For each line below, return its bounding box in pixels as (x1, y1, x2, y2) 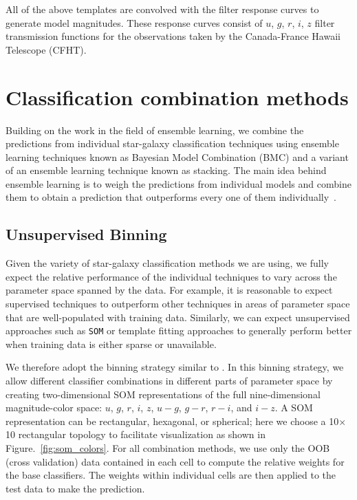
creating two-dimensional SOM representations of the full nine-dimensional (6, 387, 321, 401)
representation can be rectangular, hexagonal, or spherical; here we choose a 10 (6, 413, 339, 428)
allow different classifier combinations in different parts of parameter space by (6, 373, 333, 388)
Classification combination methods (6, 83, 349, 111)
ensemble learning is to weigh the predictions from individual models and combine (6, 176, 351, 191)
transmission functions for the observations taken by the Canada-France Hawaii (6, 29, 340, 43)
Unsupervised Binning (6, 224, 167, 245)
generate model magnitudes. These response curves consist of (6, 15, 263, 30)
